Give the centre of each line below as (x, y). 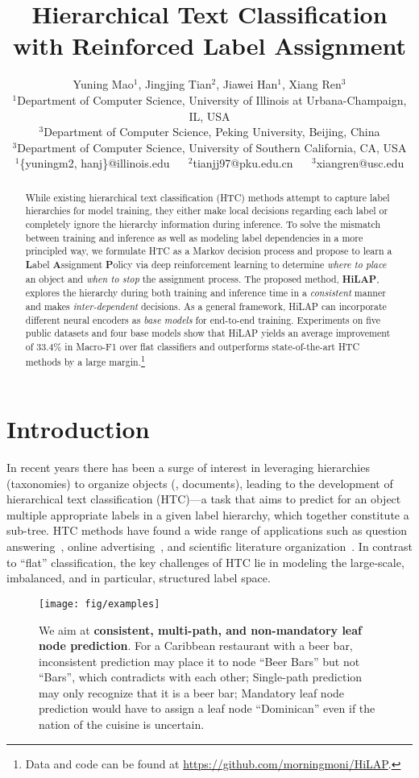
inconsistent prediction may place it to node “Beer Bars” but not (199, 661)
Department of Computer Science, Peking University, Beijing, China (212, 132)
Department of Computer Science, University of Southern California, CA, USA (212, 147)
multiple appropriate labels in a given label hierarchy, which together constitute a (208, 514)
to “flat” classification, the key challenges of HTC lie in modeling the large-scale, (205, 562)
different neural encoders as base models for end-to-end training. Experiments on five (203, 319)
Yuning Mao (103, 84)
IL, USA (209, 116)
